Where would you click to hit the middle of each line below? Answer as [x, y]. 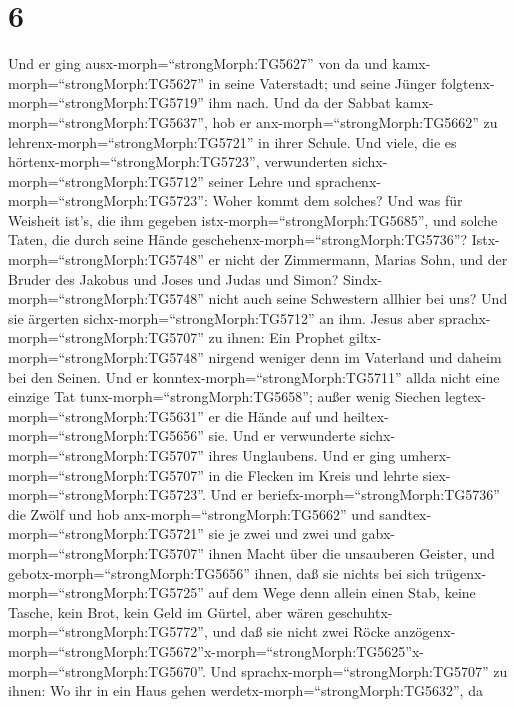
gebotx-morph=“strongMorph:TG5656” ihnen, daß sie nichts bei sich [219, 572]
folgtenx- [467, 82]
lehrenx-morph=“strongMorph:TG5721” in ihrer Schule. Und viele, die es [232, 141]
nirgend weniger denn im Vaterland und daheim [355, 357]
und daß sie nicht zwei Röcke [301, 631]
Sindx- [362, 278]
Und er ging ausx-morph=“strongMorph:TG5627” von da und [198, 63]
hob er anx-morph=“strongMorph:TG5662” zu [355, 121]
